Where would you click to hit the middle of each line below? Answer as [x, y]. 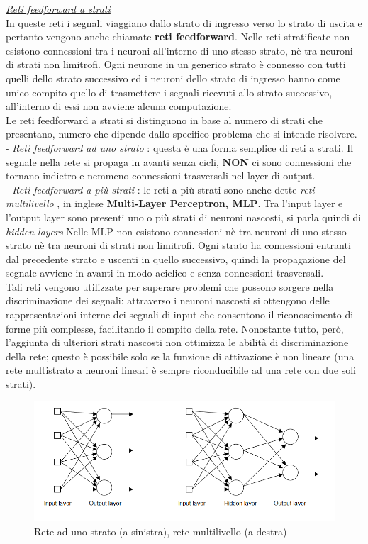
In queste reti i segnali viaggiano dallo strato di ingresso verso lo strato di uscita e [184, 22]
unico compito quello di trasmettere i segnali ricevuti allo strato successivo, [169, 92]
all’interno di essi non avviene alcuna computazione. [119, 106]
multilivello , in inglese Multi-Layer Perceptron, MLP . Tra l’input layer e [174, 203]
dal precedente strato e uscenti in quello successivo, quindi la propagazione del [176, 259]
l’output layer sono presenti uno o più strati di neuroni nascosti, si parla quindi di [184, 217]
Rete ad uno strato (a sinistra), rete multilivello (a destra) [161, 531]
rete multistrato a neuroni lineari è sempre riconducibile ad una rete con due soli [181, 370]
